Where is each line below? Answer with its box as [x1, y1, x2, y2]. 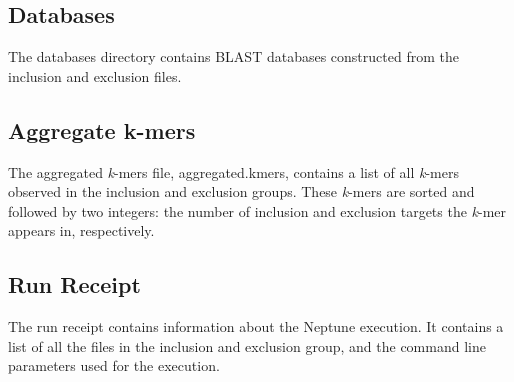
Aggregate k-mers [8, 114, 196, 145]
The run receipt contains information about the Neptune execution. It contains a [8, 316, 504, 337]
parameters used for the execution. [8, 355, 220, 376]
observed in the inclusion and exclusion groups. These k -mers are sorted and [8, 181, 475, 202]
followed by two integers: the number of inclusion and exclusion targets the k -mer [8, 200, 507, 221]
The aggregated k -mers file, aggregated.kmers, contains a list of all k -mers [8, 161, 459, 182]
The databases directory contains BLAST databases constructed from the [8, 46, 459, 67]
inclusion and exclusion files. [8, 65, 182, 86]
